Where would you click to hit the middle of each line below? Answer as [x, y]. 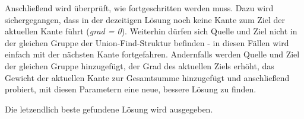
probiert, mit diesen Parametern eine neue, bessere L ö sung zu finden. [131, 89]
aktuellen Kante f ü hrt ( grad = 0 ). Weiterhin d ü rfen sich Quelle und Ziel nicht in [151, 31]
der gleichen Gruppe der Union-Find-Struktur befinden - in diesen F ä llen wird [147, 42]
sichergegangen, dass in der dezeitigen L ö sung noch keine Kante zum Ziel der [145, 19]
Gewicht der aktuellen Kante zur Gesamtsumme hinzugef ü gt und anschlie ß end [147, 77]
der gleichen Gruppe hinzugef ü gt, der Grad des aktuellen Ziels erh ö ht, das [140, 65]
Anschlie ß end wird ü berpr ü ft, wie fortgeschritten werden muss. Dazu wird [139, 8]
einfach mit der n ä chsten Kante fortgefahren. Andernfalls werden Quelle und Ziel [152, 54]
